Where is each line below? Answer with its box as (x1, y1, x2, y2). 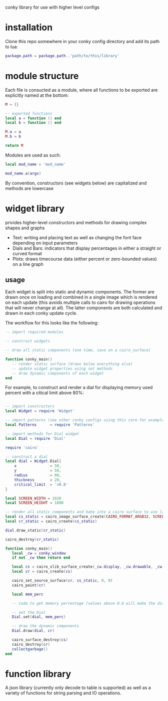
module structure (5, 70, 79, 82)
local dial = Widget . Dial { (5, 459, 61, 464)
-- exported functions (5, 111, 52, 116)
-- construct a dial (5, 454, 48, 459)
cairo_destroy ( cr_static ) (5, 537, 59, 542)
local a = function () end (5, 115, 61, 121)
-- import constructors (5, 404, 55, 409)
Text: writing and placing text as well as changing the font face (12, 234, 141, 240)
